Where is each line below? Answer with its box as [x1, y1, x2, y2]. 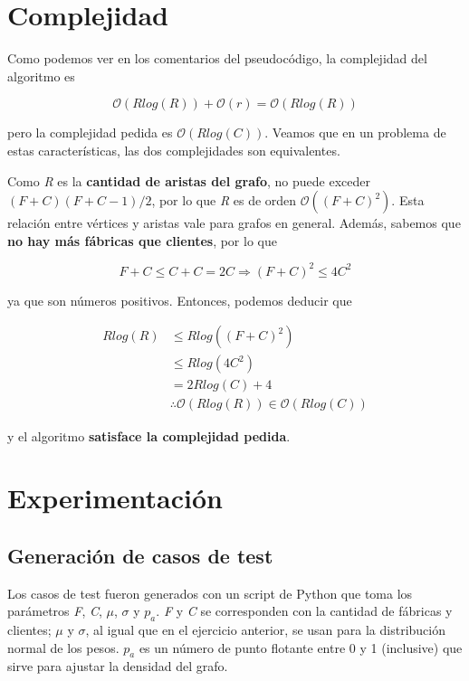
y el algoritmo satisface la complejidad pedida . [7, 426, 291, 445]
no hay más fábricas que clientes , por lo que [7, 231, 277, 250]
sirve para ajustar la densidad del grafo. [7, 657, 228, 676]
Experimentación [7, 479, 223, 516]
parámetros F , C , [7, 601, 102, 620]
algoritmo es [7, 66, 75, 85]
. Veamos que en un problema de [264, 123, 446, 142]
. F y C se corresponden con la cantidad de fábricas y [156, 601, 453, 620]
